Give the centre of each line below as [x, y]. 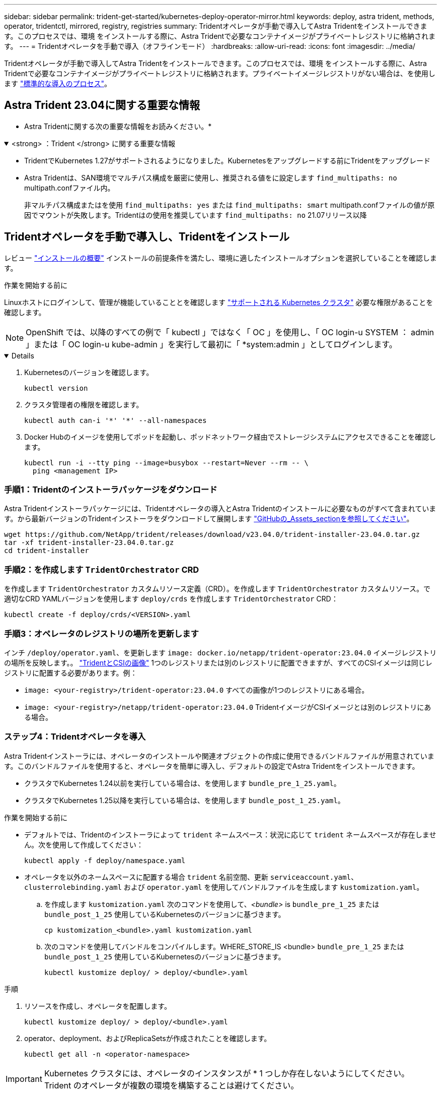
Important [24, 1079]
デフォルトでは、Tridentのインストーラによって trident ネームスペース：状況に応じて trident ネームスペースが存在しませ [230, 834]
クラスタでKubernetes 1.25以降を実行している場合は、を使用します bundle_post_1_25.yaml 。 [185, 800]
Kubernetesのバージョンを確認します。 [89, 372]
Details [23, 355]
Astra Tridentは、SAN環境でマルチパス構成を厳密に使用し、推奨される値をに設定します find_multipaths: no [211, 177]
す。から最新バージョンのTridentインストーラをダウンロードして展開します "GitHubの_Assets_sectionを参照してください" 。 [209, 519]
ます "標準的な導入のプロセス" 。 [58, 83]
